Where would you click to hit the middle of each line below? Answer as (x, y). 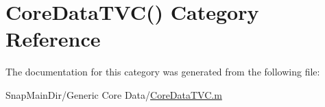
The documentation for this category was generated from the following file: (163, 72)
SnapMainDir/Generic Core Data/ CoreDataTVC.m (114, 94)
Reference (53, 39)
